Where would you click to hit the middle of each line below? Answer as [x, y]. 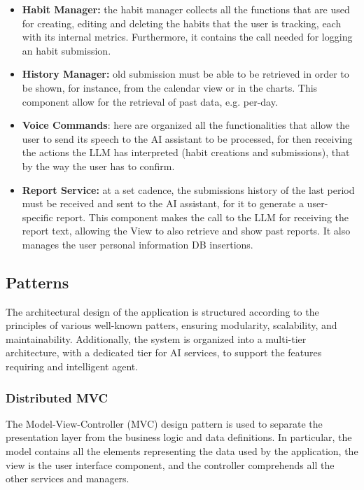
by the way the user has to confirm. [98, 166]
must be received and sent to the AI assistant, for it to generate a [163, 203]
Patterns [37, 282]
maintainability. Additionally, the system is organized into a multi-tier [156, 338]
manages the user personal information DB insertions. [138, 244]
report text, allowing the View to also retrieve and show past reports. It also [186, 231]
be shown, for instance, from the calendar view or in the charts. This [170, 87]
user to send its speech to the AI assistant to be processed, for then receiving [187, 138]
